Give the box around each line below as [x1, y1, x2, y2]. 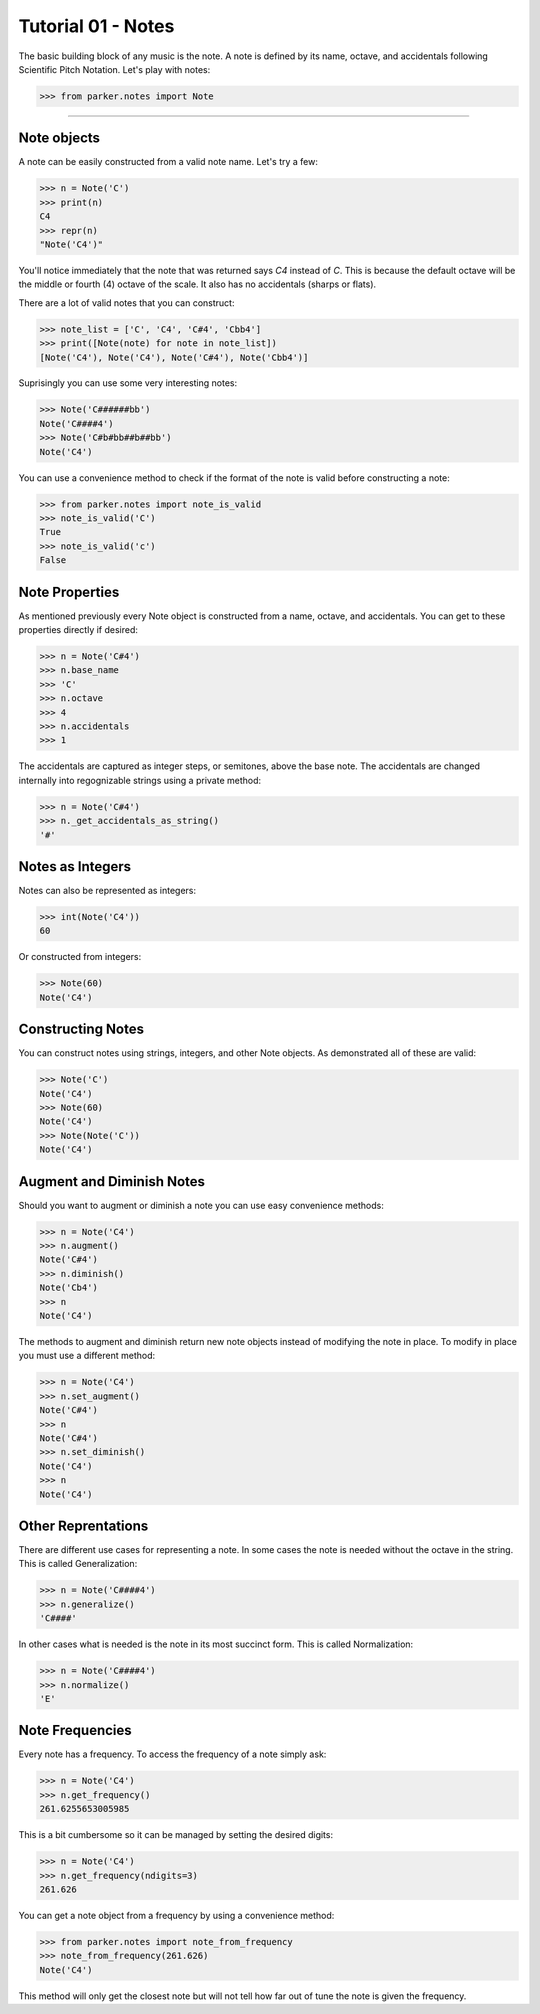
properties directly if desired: [18, 624, 139, 636]
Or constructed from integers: [18, 951, 142, 963]
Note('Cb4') [39, 1282, 99, 1294]
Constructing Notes [18, 1021, 145, 1038]
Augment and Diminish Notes [18, 1173, 205, 1190]
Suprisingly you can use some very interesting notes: [18, 377, 238, 389]
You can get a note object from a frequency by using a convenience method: [18, 1909, 335, 1921]
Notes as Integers [18, 858, 132, 875]
